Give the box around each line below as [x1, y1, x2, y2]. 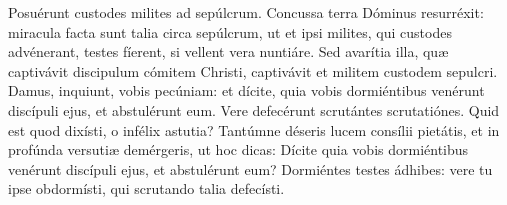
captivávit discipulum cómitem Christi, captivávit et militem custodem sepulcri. [8, 60, 498, 81]
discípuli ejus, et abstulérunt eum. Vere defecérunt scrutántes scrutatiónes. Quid [8, 99, 500, 120]
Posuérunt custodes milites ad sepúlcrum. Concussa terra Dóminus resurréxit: [8, 2, 484, 22]
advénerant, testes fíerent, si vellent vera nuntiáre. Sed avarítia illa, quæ [8, 41, 449, 62]
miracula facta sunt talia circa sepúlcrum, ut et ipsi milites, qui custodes [8, 21, 452, 42]
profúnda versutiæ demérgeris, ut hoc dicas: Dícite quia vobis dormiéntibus [8, 139, 469, 160]
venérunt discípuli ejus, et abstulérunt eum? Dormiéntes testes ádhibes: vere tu [8, 158, 493, 179]
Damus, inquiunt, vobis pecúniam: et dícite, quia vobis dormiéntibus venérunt [8, 80, 485, 101]
